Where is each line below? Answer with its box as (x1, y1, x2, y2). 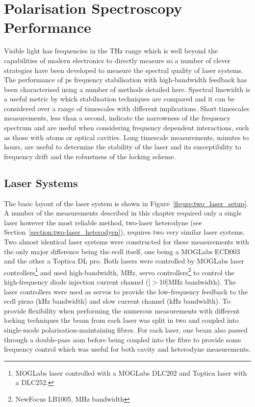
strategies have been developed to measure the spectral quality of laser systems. (4, 65, 243, 75)
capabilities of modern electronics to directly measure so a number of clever (4, 55, 231, 65)
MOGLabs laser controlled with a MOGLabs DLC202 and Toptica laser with (15, 367, 247, 378)
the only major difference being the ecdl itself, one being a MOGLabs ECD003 (4, 246, 240, 256)
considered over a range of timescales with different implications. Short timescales (4, 103, 249, 113)
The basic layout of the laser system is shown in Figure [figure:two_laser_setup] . (4, 198, 249, 208)
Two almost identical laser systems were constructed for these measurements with (4, 237, 249, 247)
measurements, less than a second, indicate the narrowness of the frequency (4, 113, 230, 123)
